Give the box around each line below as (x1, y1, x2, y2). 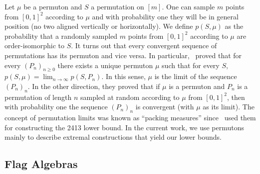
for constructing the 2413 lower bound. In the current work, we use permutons (4, 122, 245, 132)
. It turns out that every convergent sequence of (71, 40, 217, 51)
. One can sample (162, 1, 215, 11)
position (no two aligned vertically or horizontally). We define (4, 21, 193, 31)
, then (227, 91, 245, 102)
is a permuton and (169, 81, 225, 91)
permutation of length (4, 91, 72, 102)
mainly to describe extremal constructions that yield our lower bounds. (4, 132, 222, 142)
